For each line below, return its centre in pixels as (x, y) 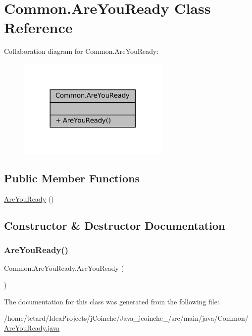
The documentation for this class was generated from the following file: (112, 301)
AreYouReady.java (32, 327)
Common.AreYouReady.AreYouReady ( (64, 268)
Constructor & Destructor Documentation (115, 225)
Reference (38, 27)
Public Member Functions (72, 178)
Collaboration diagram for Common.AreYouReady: (81, 51)
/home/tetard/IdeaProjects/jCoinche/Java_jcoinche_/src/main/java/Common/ (126, 318)
